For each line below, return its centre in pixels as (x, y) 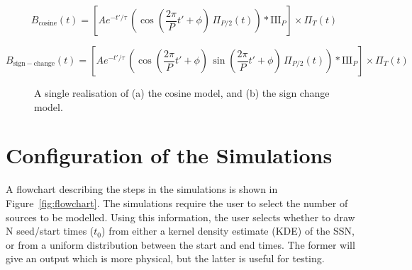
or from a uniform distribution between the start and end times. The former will (180, 244)
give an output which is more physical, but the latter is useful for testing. (165, 258)
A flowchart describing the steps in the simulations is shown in (142, 189)
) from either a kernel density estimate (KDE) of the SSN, (228, 231)
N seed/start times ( (50, 231)
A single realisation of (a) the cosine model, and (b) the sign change (182, 93)
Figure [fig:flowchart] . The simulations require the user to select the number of (177, 202)
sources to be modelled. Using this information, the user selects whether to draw (180, 217)
